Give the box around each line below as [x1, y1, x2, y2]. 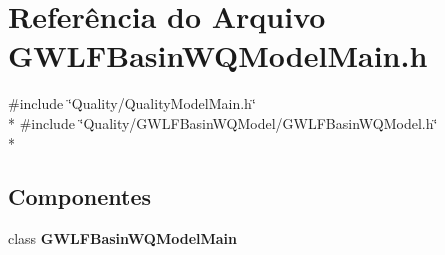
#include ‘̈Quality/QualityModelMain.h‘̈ [8, 93, 256, 114]
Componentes [8, 181, 152, 212]
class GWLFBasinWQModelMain [8, 228, 238, 249]
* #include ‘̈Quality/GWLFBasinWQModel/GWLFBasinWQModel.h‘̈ [8, 112, 438, 133]
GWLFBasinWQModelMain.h [8, 35, 428, 76]
